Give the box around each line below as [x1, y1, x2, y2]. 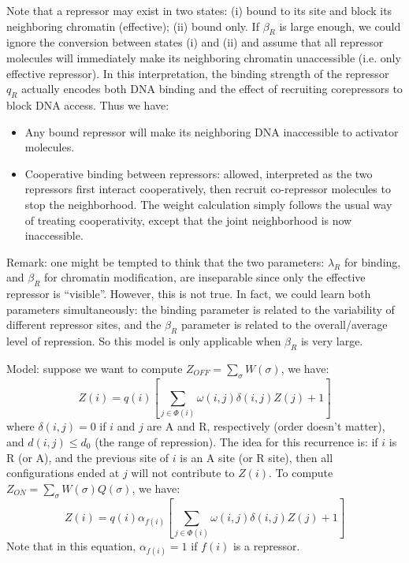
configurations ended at [6, 464, 120, 481]
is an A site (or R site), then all [180, 449, 333, 465]
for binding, [344, 253, 401, 270]
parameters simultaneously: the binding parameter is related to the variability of [6, 300, 395, 317]
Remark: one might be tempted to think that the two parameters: [6, 253, 325, 270]
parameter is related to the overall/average [180, 316, 388, 333]
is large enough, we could [279, 17, 401, 34]
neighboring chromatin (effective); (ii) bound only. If [6, 17, 259, 34]
